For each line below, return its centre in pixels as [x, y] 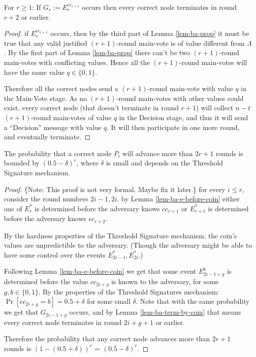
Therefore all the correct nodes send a [61, 88]
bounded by [22, 163]
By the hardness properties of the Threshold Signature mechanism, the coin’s [121, 235]
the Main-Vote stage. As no [46, 98]
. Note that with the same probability [192, 301]
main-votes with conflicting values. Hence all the [77, 62]
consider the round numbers [46, 199]
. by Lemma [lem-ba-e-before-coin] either [178, 199]
